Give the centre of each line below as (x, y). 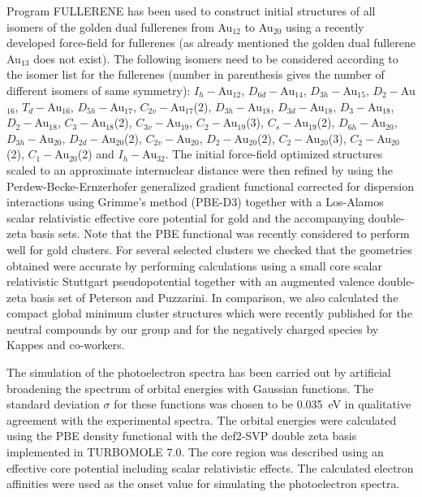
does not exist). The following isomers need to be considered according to (216, 58)
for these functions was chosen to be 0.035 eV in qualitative (263, 404)
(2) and (96, 154)
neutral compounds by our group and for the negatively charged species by (193, 328)
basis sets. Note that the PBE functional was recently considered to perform (220, 233)
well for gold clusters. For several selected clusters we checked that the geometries (209, 249)
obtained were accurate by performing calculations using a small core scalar (194, 265)
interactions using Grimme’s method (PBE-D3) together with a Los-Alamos (195, 202)
